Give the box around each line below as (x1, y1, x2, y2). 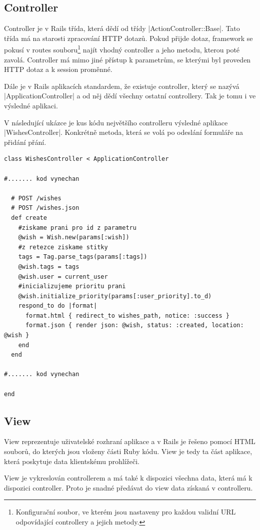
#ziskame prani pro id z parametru (18, 224, 136, 231)
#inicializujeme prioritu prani (18, 283, 126, 290)
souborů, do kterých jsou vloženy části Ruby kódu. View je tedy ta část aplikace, (4, 446, 252, 457)
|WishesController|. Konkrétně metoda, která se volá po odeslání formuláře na (4, 127, 243, 137)
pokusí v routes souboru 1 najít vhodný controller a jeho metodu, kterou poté (4, 43, 240, 55)
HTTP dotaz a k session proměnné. (4, 64, 112, 74)
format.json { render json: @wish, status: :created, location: (25, 322, 244, 329)
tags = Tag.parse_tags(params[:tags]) (18, 253, 147, 261)
